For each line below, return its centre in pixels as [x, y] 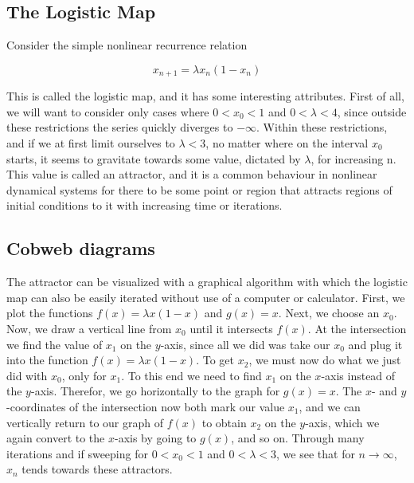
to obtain [224, 422]
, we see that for [316, 453]
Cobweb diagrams [81, 248]
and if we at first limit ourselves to [91, 143]
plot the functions [50, 313]
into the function [47, 360]
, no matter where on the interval [287, 143]
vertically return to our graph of [85, 422]
